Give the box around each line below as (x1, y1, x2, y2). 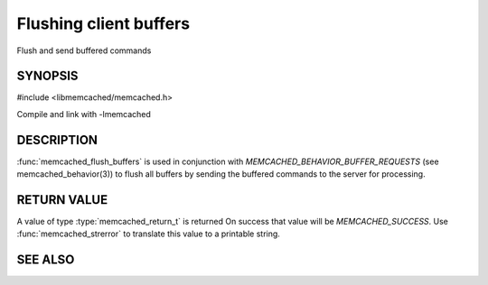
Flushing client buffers (16, 14, 190, 33)
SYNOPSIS (16, 69, 79, 84)
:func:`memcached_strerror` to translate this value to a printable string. (16, 228, 280, 239)
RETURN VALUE (16, 192, 108, 207)
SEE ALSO (16, 253, 75, 268)
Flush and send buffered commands (16, 45, 152, 56)
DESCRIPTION (16, 132, 99, 148)
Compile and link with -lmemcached (16, 108, 151, 119)
